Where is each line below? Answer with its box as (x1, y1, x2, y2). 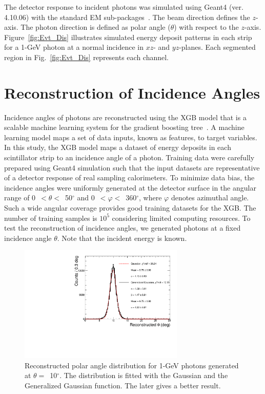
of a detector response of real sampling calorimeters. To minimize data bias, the (4, 172, 255, 183)
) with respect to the (174, 22, 239, 32)
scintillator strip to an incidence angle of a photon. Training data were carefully (4, 152, 255, 163)
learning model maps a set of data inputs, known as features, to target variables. (4, 132, 257, 142)
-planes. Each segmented (179, 42, 256, 52)
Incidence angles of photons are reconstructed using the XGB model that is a (4, 111, 247, 122)
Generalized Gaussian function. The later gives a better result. (25, 380, 221, 390)
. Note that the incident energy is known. (57, 232, 187, 243)
